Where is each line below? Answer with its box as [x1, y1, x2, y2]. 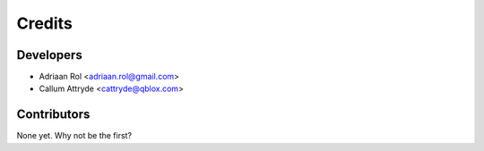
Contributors [16, 107, 91, 122]
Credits [16, 13, 73, 33]
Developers [16, 47, 82, 63]
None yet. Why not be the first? [16, 130, 133, 141]
